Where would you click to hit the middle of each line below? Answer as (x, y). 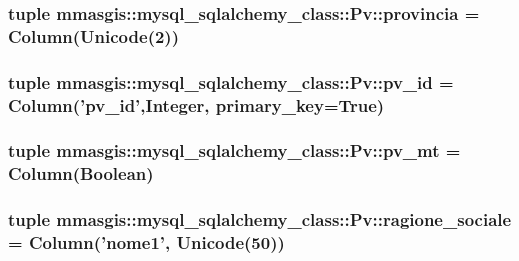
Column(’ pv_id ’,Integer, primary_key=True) (196, 104)
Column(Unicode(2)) (93, 35)
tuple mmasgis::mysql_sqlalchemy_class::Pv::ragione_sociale (260, 219)
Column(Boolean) (81, 173)
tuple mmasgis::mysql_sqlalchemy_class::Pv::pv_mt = (234, 150)
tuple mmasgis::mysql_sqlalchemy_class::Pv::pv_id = (231, 81)
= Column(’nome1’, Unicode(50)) (146, 242)
